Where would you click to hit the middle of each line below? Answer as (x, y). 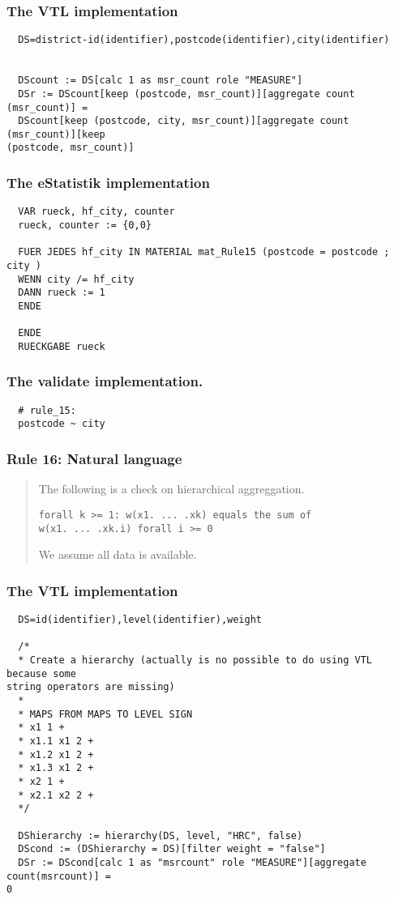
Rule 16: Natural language (94, 459)
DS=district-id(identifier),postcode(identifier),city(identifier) (204, 40)
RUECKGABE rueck (62, 346)
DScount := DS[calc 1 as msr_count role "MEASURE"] (161, 81)
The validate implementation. (105, 381)
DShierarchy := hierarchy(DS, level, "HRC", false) (161, 835)
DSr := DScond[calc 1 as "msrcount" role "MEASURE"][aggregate (192, 862)
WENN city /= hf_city (76, 279)
